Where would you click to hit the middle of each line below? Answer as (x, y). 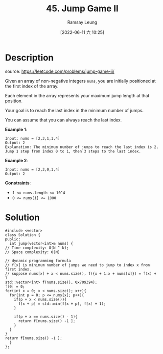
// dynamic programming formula (38, 261)
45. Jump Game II (82, 9)
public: (13, 239)
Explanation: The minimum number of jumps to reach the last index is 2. (82, 147)
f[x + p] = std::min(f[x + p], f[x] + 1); (62, 304)
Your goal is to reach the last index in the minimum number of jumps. (74, 110)
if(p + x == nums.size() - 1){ (46, 317)
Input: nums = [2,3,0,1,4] (33, 169)
